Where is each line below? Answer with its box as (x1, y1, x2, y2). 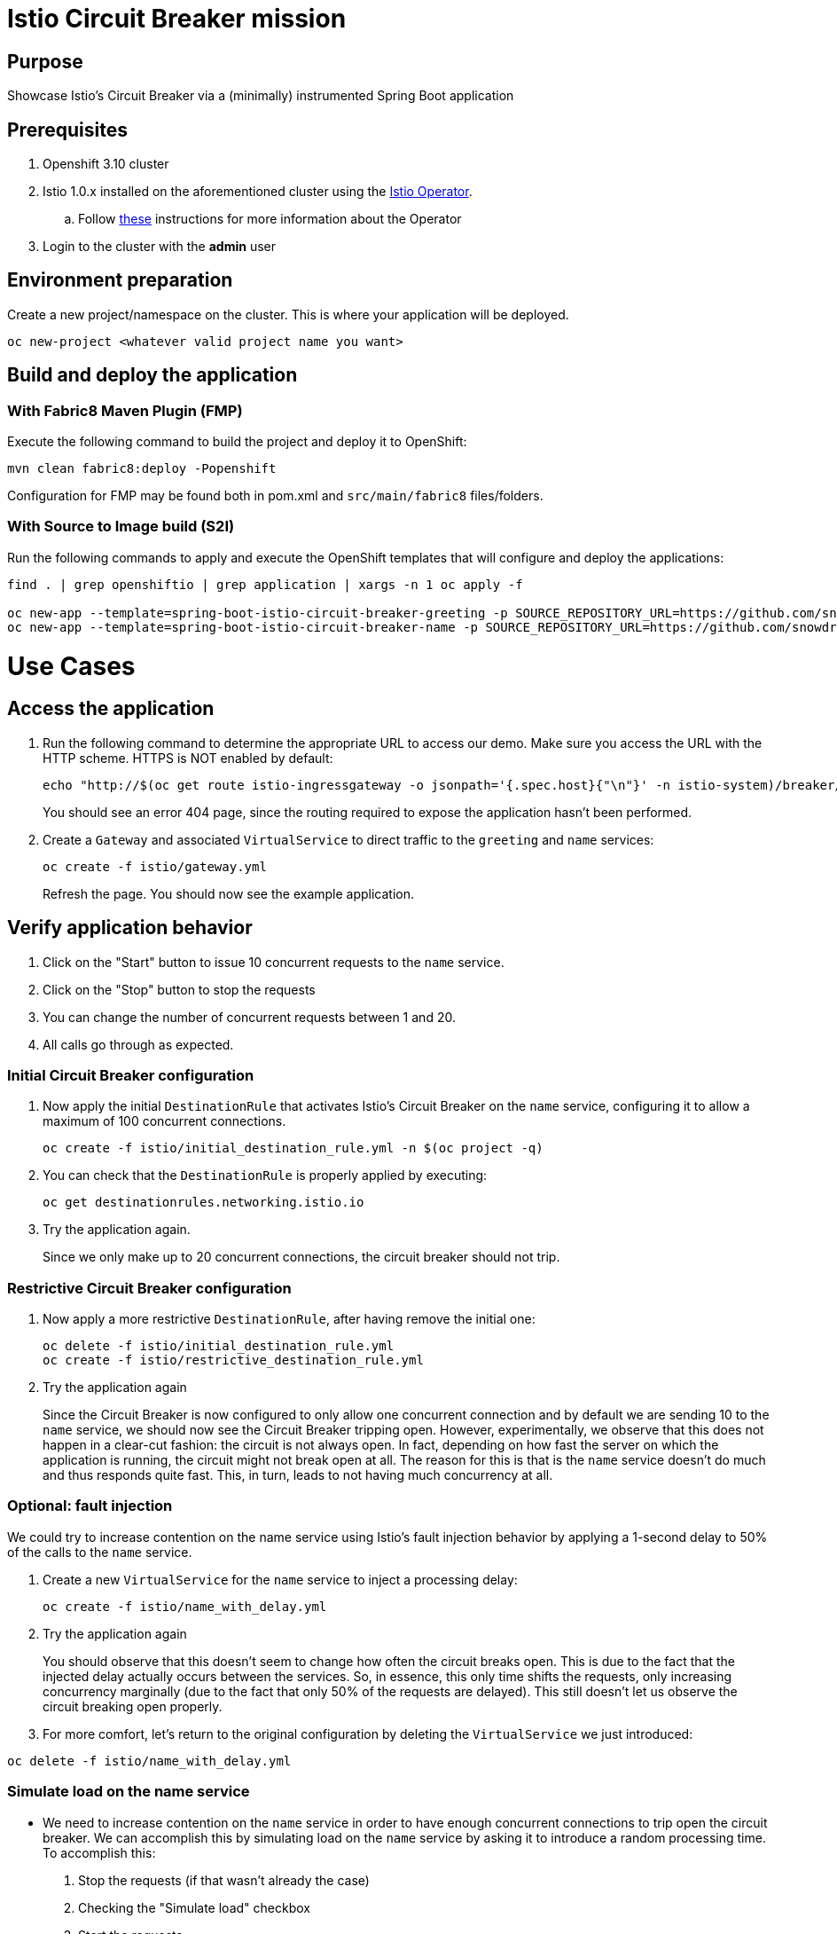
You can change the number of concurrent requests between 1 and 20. (43, 1009, 456, 1025)
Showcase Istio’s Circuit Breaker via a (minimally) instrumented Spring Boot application (7, 88, 514, 104)
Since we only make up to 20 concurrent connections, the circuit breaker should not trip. (43, 1249, 560, 1265)
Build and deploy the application (7, 364, 298, 387)
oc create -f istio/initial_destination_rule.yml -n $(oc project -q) (43, 1141, 544, 1156)
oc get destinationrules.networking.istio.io (43, 1195, 364, 1210)
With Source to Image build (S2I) (7, 517, 235, 536)
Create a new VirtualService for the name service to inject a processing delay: (43, 1571, 518, 1587)
